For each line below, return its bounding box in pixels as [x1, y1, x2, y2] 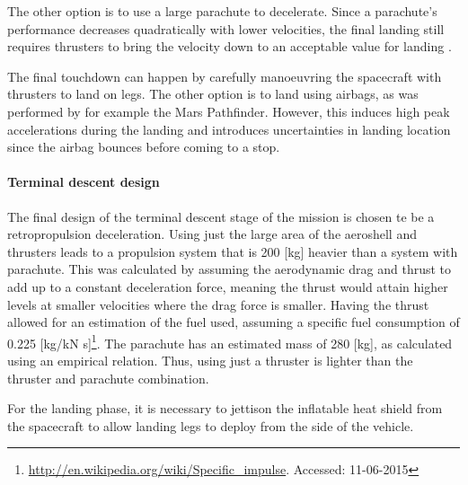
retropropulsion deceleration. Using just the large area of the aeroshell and [7, 225, 417, 243]
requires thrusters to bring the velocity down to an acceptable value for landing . [7, 37, 452, 56]
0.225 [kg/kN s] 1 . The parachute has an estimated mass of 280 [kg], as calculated [7, 331, 453, 352]
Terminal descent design [7, 172, 160, 191]
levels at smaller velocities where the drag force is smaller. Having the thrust [7, 295, 429, 313]
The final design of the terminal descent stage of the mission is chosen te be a [7, 207, 435, 225]
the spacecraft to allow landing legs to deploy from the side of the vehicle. [7, 416, 414, 435]
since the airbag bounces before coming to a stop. [7, 137, 280, 156]
